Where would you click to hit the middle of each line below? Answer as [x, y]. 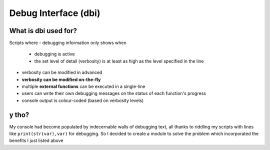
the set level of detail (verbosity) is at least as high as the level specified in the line [119, 61]
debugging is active [54, 54]
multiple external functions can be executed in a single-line [83, 86]
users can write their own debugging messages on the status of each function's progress [114, 93]
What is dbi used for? [43, 31]
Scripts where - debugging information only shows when [68, 43]
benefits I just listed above [36, 140]
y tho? [19, 115]
